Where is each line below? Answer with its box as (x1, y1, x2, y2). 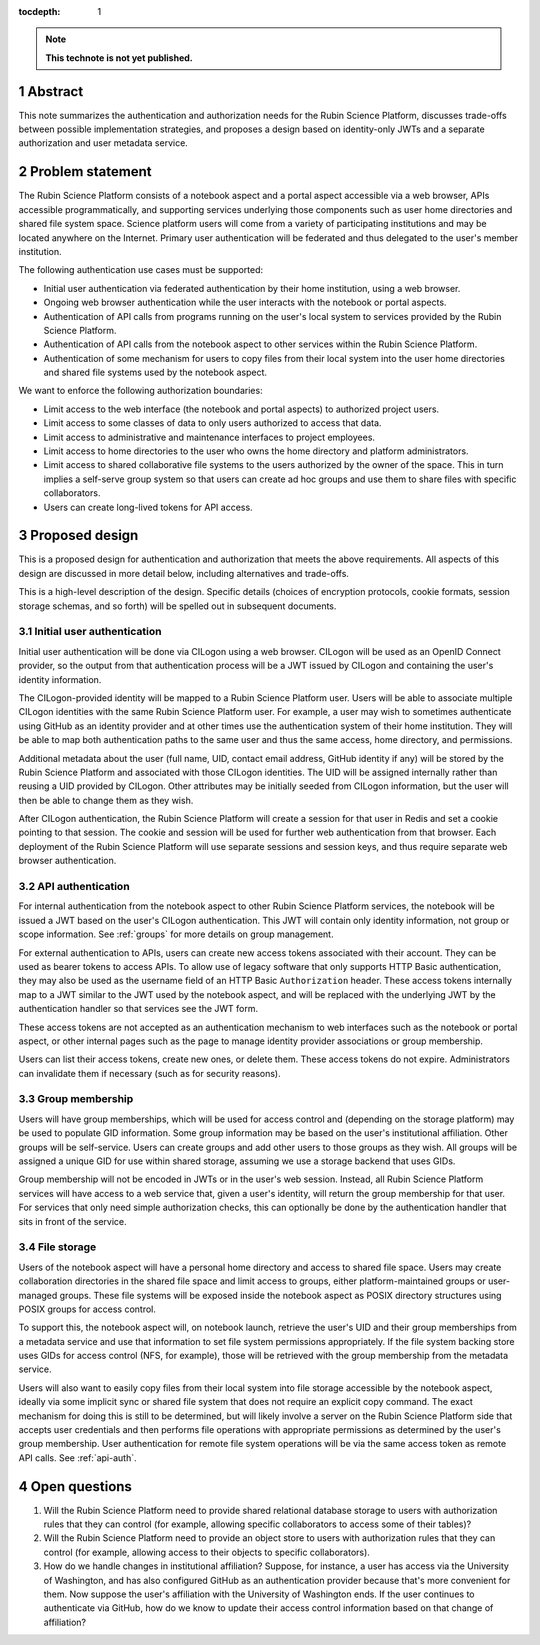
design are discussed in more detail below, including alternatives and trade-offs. (18, 567, 350, 579)
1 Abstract (18, 83, 84, 100)
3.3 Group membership (18, 1092, 134, 1106)
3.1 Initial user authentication (18, 625, 162, 639)
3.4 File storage (18, 1240, 97, 1254)
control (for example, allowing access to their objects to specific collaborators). (43, 1546, 370, 1558)
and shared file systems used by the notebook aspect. (43, 366, 268, 379)
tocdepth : (18, 6, 61, 17)
